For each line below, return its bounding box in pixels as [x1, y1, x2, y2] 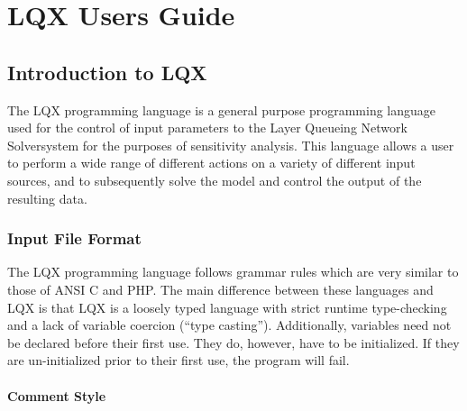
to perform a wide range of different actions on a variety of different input [7, 153, 416, 172]
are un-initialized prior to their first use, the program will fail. [7, 351, 350, 370]
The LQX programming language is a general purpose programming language [7, 100, 436, 119]
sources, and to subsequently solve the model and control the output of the [7, 170, 422, 189]
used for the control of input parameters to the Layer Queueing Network [7, 118, 407, 137]
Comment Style [7, 386, 106, 405]
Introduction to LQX [7, 58, 207, 86]
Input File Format [7, 227, 142, 250]
